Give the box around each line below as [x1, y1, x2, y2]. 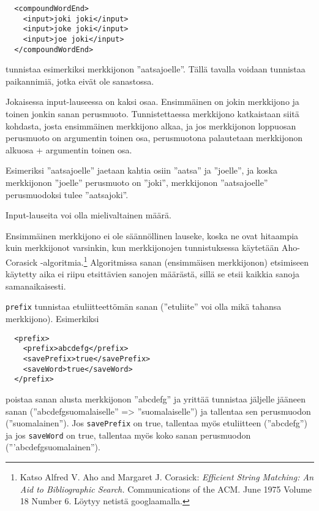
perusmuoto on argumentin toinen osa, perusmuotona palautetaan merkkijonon [6, 131, 302, 144]
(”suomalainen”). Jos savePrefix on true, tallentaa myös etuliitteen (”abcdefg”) [6, 417, 307, 429]
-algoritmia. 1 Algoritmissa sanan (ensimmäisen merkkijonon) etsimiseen [40, 254, 309, 268]
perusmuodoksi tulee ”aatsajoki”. [6, 188, 129, 201]
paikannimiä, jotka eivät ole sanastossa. [6, 74, 154, 87]
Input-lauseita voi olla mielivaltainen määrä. [6, 209, 171, 221]
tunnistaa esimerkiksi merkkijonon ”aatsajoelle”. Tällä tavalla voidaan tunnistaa [6, 63, 306, 75]
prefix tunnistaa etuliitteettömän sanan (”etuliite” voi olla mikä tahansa [6, 300, 282, 313]
